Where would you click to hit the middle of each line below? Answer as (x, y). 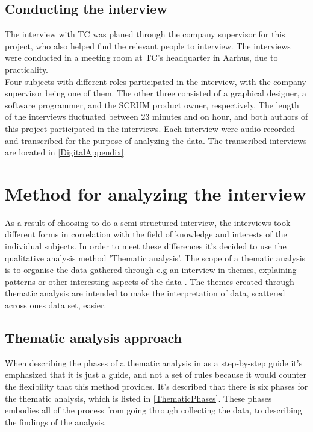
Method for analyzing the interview (156, 193)
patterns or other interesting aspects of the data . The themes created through (150, 281)
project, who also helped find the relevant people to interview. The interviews (148, 45)
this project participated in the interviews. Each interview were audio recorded (150, 128)
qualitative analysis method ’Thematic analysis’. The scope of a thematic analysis (155, 258)
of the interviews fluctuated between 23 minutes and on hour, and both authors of (156, 117)
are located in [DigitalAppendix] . (66, 152)
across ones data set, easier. (56, 305)
